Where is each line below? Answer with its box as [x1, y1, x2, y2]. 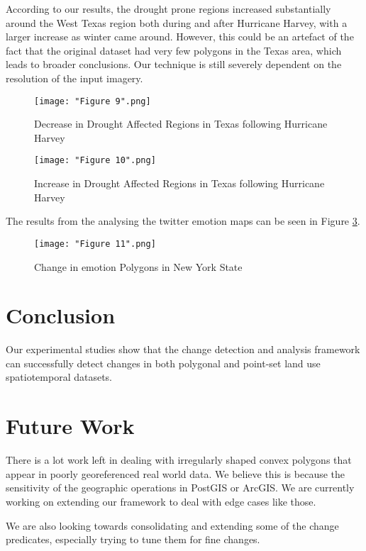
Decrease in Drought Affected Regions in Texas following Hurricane [34, 116, 328, 131]
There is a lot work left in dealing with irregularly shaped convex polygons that [6, 452, 352, 467]
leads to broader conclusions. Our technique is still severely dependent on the [6, 57, 342, 72]
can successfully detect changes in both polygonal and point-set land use [6, 355, 321, 370]
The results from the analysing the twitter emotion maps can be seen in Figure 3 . [6, 213, 360, 228]
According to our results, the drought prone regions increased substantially [6, 1, 331, 16]
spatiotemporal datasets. [6, 369, 112, 384]
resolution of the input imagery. [6, 70, 143, 85]
